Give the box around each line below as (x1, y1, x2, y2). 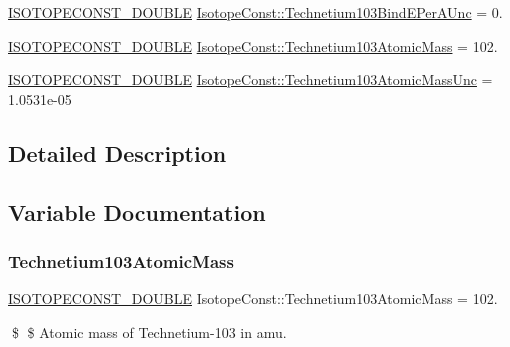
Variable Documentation (8, 196, 266, 227)
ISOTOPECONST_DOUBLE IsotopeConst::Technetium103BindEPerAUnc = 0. (8, 2, 503, 22)
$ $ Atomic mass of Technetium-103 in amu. (11, 321, 287, 342)
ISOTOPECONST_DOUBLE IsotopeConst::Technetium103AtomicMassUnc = (8, 69, 493, 90)
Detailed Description (8, 137, 227, 168)
